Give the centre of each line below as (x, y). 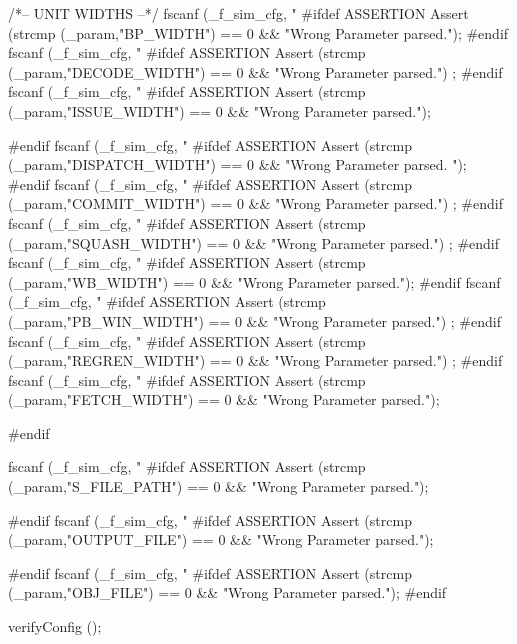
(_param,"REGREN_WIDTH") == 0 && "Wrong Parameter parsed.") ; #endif (255, 360)
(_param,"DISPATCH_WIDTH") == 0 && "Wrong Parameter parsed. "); (237, 164)
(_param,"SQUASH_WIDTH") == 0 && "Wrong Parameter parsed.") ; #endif (254, 242)
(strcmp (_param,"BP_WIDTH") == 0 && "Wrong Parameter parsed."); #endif (258, 32)
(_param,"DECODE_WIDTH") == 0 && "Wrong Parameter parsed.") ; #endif (255, 71)
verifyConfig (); (55, 626)
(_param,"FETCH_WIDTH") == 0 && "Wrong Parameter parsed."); (224, 399)
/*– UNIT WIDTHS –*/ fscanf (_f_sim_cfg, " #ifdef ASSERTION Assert (238, 13)
